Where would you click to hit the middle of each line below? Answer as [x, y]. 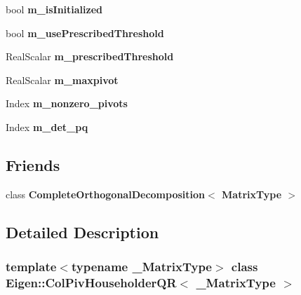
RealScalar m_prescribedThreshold [90, 56]
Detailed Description [82, 232]
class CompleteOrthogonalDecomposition [105, 194]
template [31, 267]
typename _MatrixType [141, 267]
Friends [33, 164]
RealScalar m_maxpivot [62, 80]
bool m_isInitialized [54, 9]
